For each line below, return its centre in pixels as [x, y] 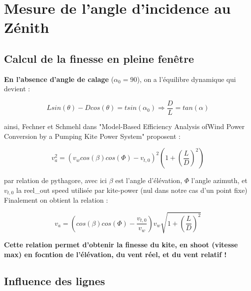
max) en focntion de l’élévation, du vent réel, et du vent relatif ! [115, 254]
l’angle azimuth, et [219, 180]
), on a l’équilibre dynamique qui [187, 79]
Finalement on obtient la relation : [56, 200]
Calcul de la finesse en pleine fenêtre [99, 58]
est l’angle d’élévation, [149, 180]
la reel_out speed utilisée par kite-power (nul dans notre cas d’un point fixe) [132, 190]
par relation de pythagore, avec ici [55, 180]
